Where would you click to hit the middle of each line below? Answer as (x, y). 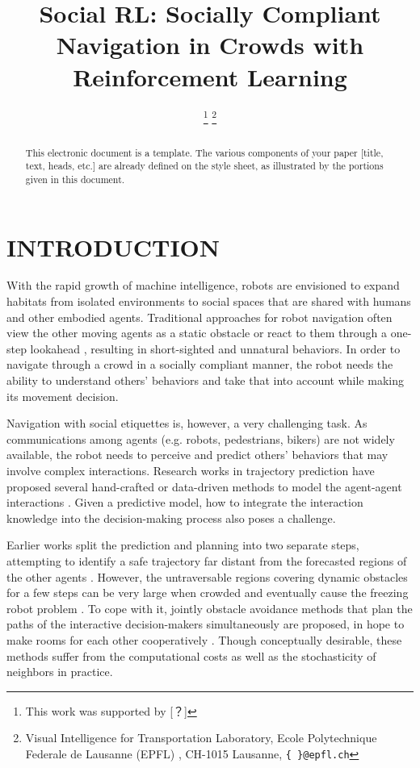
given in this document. (75, 179)
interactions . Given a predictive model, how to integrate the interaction (185, 502)
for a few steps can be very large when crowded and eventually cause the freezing (208, 593)
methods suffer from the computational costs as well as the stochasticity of (191, 655)
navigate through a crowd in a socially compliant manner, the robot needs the (200, 364)
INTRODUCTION (113, 246)
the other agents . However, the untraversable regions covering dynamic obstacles (207, 576)
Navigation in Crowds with (210, 45)
